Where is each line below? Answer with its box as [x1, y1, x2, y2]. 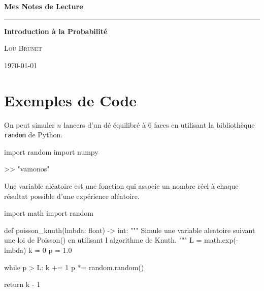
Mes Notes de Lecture [4, 1, 83, 11]
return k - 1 [4, 279, 41, 289]
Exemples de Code [4, 90, 137, 110]
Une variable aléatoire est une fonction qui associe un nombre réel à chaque [4, 180, 239, 191]
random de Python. [4, 129, 63, 140]
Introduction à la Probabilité [4, 25, 108, 36]
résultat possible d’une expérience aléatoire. [4, 190, 140, 201]
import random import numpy [4, 146, 98, 157]
